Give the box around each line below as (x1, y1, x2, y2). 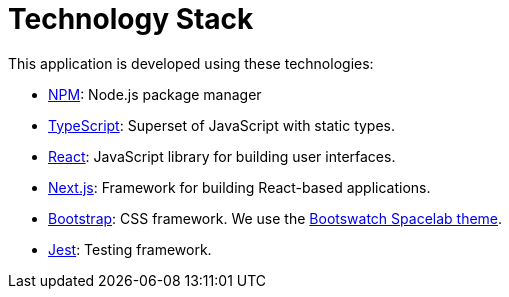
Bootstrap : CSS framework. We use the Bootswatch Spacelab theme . (48, 209, 503, 227)
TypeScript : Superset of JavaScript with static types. (48, 116, 396, 134)
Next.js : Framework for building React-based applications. (48, 178, 431, 196)
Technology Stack (8, 2, 254, 36)
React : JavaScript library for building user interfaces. (48, 147, 396, 165)
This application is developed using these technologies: (8, 54, 374, 72)
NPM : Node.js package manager (48, 85, 262, 103)
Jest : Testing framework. (48, 240, 212, 258)
